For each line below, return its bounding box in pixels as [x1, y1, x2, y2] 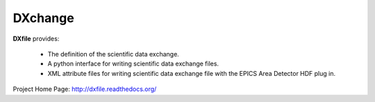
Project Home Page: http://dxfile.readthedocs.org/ [12, 85, 157, 93]
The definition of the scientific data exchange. [47, 50, 180, 58]
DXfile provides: [12, 34, 60, 43]
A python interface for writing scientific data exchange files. [47, 59, 219, 68]
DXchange [12, 10, 74, 25]
